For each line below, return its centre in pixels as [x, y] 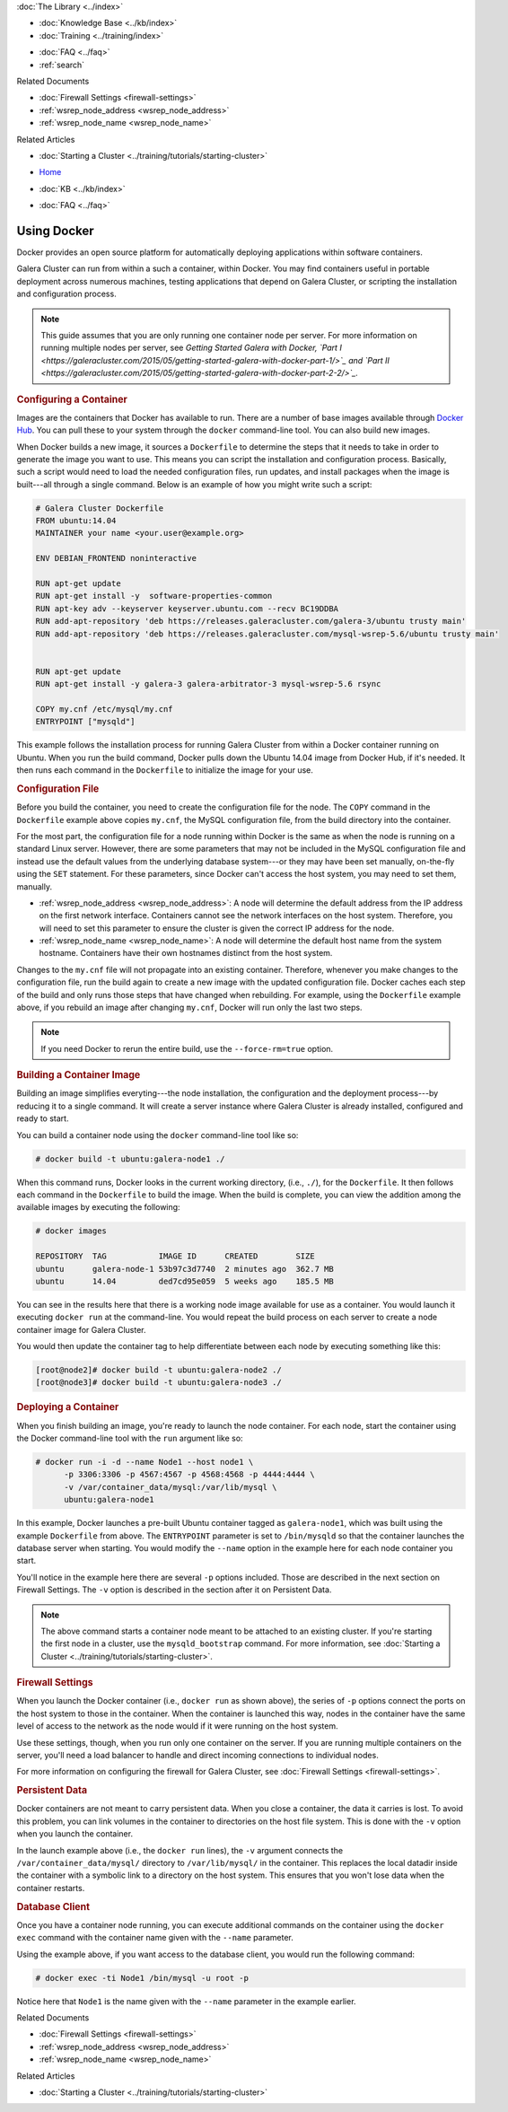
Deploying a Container [68, 1407]
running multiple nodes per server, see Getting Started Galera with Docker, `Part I [192, 348]
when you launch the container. [75, 1834]
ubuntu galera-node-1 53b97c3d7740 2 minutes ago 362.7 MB [184, 1269]
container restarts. [51, 1888]
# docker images [71, 1231]
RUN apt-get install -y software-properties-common [154, 596]
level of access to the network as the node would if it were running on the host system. [177, 1726]
